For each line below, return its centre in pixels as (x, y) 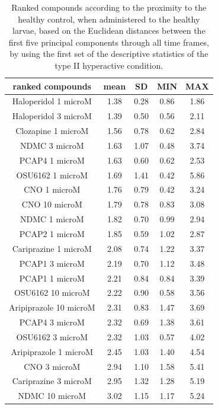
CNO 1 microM (52, 189)
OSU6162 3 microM (52, 336)
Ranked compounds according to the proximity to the (109, 7)
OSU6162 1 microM (52, 175)
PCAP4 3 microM (52, 322)
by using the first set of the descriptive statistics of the (109, 54)
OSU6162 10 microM (52, 293)
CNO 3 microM (52, 366)
